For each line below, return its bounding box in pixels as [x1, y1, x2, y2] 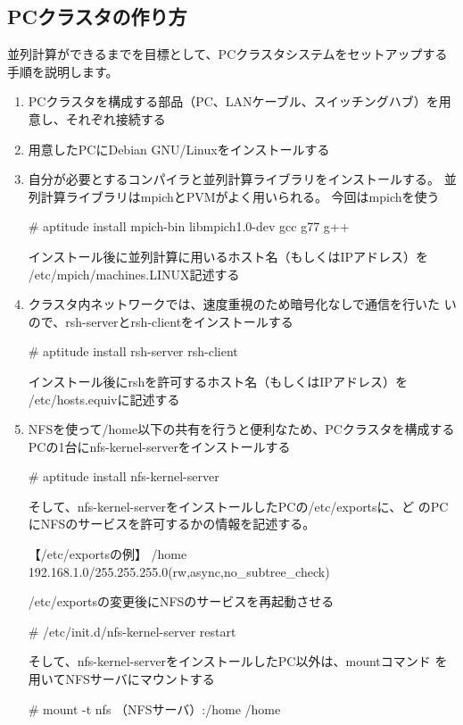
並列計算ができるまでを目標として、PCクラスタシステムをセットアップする [7, 45, 448, 63]
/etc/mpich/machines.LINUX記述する [28, 264, 240, 283]
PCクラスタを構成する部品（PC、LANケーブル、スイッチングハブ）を [28, 92, 439, 111]
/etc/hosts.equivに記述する [28, 389, 180, 408]
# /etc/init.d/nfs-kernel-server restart [28, 621, 236, 640]
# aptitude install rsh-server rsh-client [28, 342, 238, 361]
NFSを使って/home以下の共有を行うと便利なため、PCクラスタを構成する [28, 420, 455, 438]
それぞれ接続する [65, 109, 166, 128]
